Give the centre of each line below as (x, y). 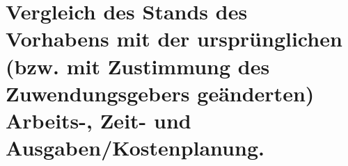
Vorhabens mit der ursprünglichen (174, 39)
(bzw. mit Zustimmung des (138, 66)
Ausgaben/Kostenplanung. (135, 148)
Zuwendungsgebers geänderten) (160, 93)
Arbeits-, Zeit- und (98, 120)
